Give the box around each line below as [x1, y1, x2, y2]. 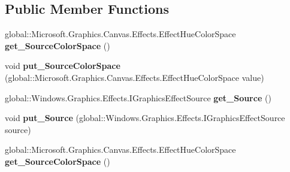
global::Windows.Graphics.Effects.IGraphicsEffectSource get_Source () [5, 91, 271, 104]
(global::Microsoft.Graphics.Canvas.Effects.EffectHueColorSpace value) [5, 71, 264, 83]
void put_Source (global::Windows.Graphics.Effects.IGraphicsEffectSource [5, 111, 285, 124]
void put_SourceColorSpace [5, 59, 120, 72]
